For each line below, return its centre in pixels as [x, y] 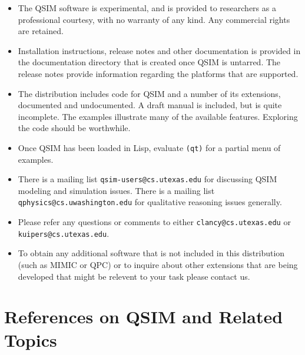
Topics [31, 339]
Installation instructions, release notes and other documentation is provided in [159, 50]
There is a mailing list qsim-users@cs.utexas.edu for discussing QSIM [147, 179]
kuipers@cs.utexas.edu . [64, 233]
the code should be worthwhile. [74, 128]
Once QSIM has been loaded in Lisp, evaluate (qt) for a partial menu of [149, 147]
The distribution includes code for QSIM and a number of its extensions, [149, 93]
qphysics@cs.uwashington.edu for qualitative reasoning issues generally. [150, 202]
